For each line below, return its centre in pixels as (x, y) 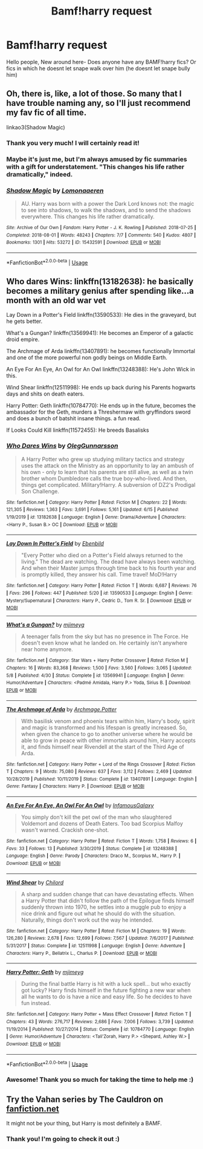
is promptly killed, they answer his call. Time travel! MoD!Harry (99, 574)
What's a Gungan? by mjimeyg (45, 625)
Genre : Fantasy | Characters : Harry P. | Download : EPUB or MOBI (76, 786)
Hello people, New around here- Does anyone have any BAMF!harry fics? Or (101, 62)
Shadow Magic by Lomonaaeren (55, 190)
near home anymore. (47, 649)
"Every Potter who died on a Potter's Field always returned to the (102, 555)
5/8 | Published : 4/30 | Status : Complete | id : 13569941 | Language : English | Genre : (95, 675)
